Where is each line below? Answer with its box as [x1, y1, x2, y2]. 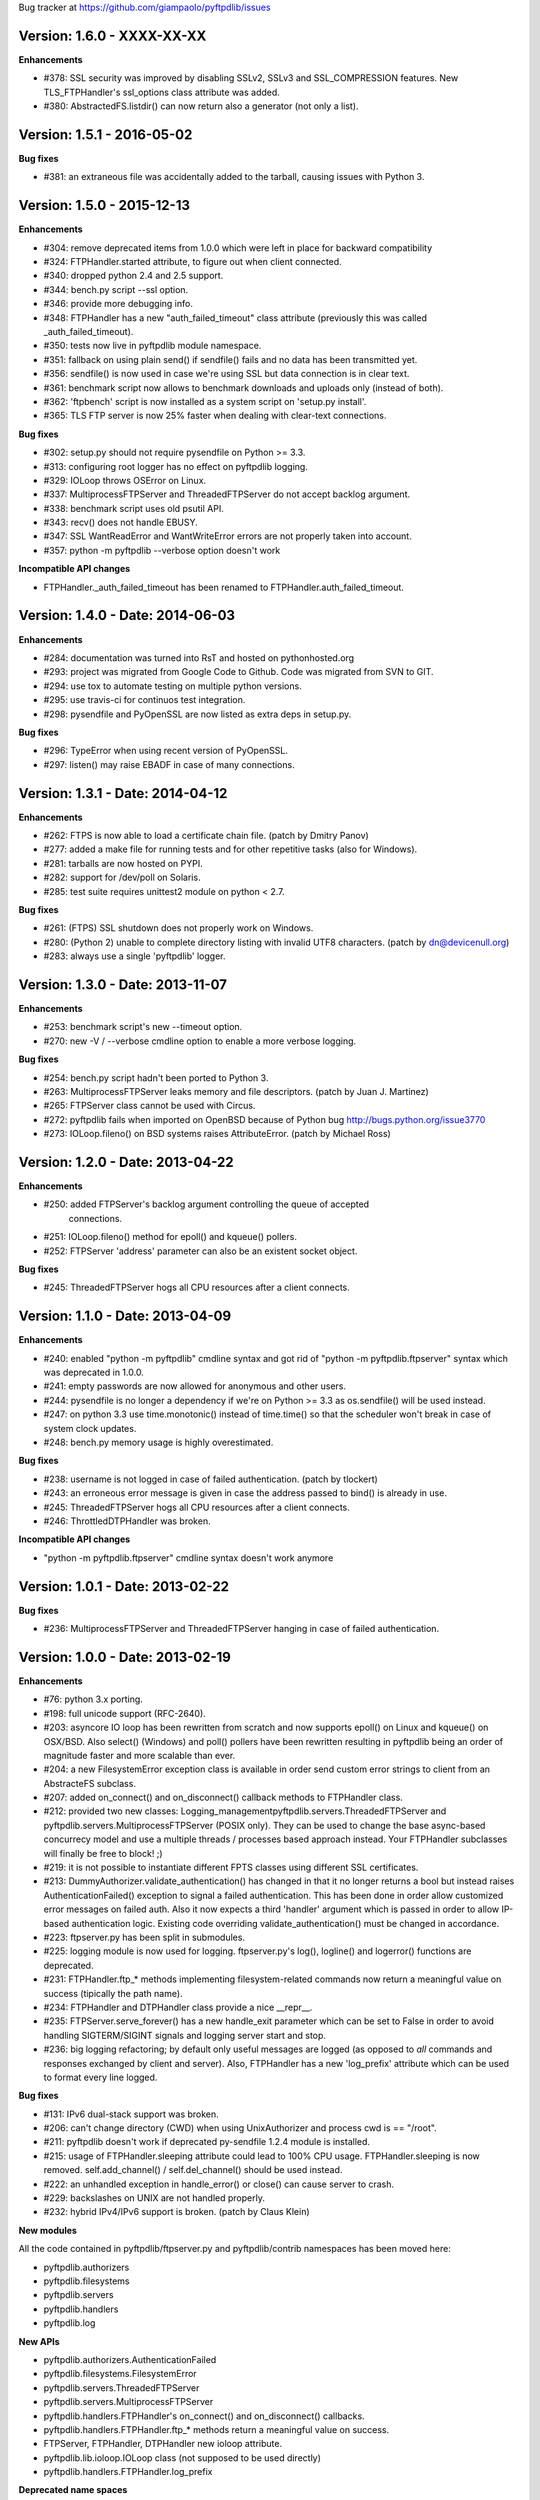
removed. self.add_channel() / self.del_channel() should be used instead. [43, 2164, 343, 2176]
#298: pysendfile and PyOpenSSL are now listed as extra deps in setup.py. [43, 708, 352, 720]
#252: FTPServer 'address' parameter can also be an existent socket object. [43, 1245, 358, 1257]
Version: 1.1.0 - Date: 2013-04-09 [18, 1308, 232, 1325]
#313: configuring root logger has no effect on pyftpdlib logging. [43, 460, 309, 472]
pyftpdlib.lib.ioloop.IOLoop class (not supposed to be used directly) [43, 2451, 322, 2464]
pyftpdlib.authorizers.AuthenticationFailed [43, 2353, 217, 2365]
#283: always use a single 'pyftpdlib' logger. [43, 950, 226, 962]
